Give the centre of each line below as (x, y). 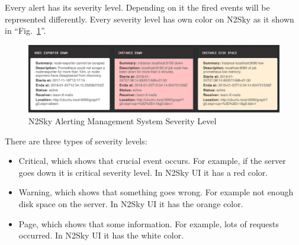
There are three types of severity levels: (76, 141)
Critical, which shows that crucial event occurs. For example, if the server (152, 161)
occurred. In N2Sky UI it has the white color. (101, 235)
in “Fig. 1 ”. (25, 30)
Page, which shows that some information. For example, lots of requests (149, 223)
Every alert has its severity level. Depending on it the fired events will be (137, 7)
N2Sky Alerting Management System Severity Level (123, 121)
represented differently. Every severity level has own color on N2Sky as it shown (149, 19)
